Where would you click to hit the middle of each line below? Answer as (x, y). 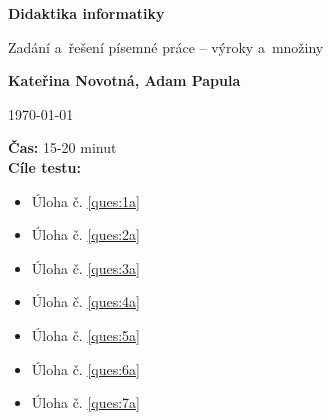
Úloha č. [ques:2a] (85, 234)
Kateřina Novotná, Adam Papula (124, 80)
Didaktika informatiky (86, 13)
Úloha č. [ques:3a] (85, 267)
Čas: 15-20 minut (62, 147)
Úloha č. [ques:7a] (85, 402)
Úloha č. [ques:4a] (85, 301)
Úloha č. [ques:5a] (85, 334)
